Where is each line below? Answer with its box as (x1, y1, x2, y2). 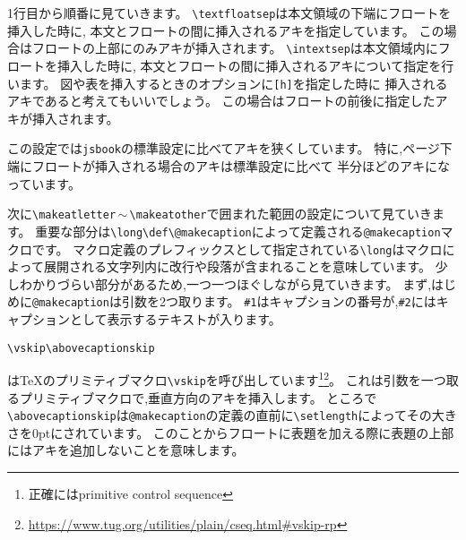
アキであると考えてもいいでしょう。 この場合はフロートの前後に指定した (7, 91, 436, 110)
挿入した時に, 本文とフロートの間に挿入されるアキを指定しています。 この (7, 21, 444, 39)
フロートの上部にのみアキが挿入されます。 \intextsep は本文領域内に (31, 39, 438, 57)
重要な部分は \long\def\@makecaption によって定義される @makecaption (35, 221, 441, 240)
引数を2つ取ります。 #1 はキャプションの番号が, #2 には (121, 292, 436, 311)
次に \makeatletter (7, 204, 116, 223)
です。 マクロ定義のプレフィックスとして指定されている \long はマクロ (31, 239, 443, 258)
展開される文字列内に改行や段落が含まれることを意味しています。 (43, 257, 432, 276)
